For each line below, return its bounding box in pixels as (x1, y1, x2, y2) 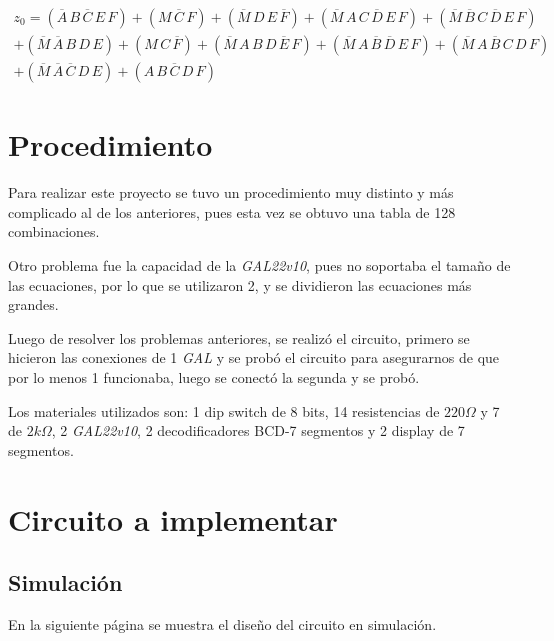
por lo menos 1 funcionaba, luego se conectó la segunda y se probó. (8, 366, 420, 387)
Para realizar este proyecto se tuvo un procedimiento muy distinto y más (8, 182, 454, 203)
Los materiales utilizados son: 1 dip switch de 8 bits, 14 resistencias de (8, 400, 440, 421)
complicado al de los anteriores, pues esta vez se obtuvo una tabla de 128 (8, 201, 456, 222)
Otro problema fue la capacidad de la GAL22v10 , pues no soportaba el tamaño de (8, 255, 511, 275)
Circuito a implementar (8, 498, 338, 539)
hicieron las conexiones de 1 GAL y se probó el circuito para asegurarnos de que (8, 347, 500, 368)
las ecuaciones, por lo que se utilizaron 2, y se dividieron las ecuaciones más (8, 274, 472, 295)
